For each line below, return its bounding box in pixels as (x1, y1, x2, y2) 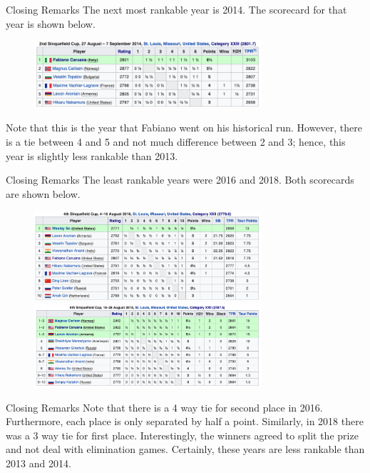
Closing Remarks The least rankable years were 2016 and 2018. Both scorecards (6, 172, 354, 187)
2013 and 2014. (6, 455, 71, 470)
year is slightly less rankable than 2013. (6, 148, 178, 163)
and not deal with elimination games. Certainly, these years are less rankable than (6, 442, 365, 457)
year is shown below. (6, 16, 96, 31)
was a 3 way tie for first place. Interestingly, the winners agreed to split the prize (6, 427, 359, 442)
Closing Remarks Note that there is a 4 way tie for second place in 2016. (6, 399, 323, 414)
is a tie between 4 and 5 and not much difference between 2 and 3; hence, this (6, 134, 346, 149)
